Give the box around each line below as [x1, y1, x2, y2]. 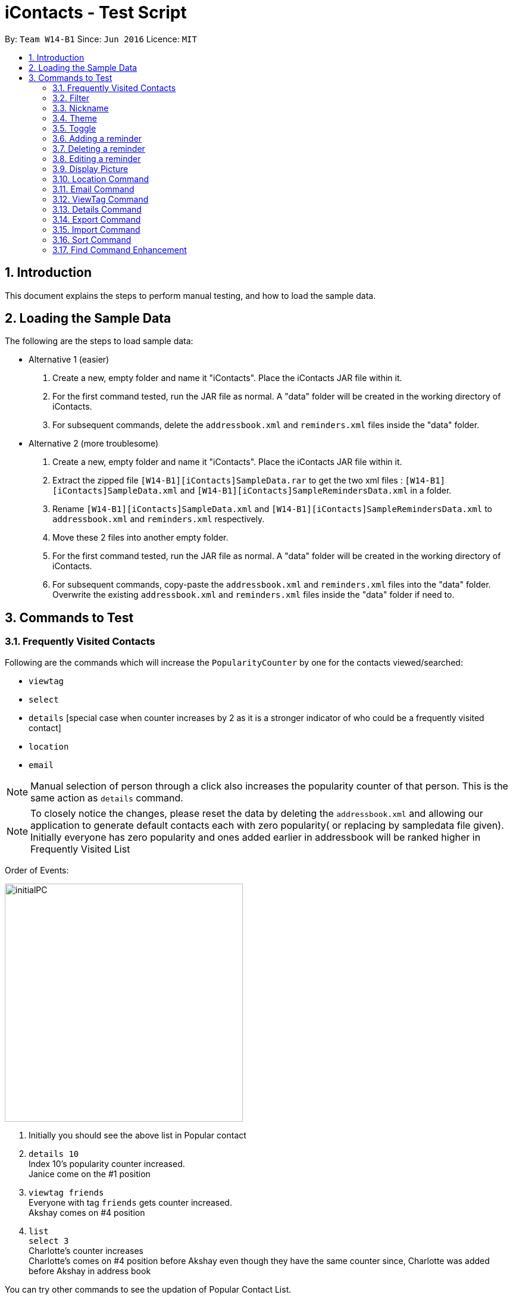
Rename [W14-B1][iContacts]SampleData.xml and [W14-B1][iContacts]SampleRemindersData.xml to [52, 504, 493, 514]
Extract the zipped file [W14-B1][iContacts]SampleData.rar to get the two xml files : [52, 475, 403, 486]
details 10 [29, 1149, 79, 1159]
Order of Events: [5, 865, 69, 875]
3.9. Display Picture [52, 163, 129, 174]
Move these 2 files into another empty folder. [52, 532, 229, 543]
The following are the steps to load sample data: [5, 336, 193, 347]
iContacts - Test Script [5, 2, 187, 23]
